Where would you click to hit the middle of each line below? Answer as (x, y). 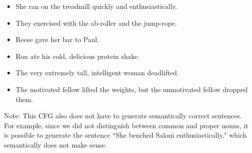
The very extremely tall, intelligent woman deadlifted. (97, 73)
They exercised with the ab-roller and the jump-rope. (96, 23)
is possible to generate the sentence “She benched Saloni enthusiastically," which (126, 135)
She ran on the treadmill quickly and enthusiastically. (96, 6)
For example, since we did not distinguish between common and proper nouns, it (126, 125)
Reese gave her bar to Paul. (57, 39)
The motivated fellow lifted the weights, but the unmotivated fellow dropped (131, 89)
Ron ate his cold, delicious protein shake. (78, 56)
